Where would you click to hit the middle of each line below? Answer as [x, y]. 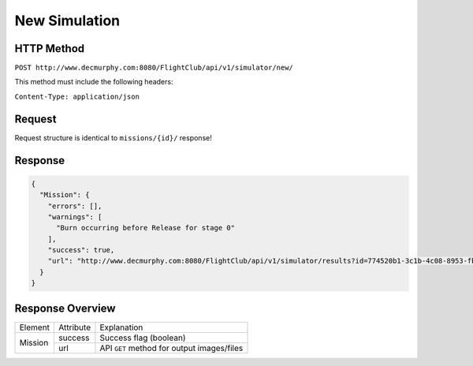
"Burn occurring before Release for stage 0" [146, 228]
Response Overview [65, 308]
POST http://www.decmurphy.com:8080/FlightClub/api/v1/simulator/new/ [154, 68]
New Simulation [67, 21]
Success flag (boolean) [143, 338]
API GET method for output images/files [171, 348]
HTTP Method [50, 49]
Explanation [121, 327]
